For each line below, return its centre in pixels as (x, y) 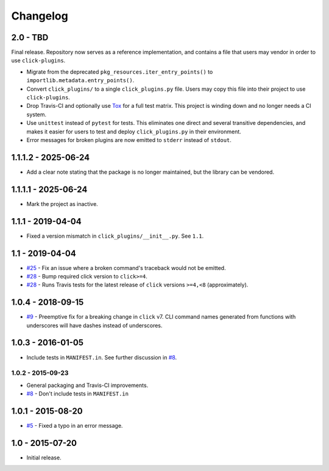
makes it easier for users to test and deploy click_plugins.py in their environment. (134, 132)
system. (37, 114)
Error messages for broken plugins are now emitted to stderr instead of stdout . (129, 140)
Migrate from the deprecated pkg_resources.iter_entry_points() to (120, 72)
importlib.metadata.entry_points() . (80, 80)
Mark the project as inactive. (62, 204)
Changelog (40, 16)
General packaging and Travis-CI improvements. (87, 385)
